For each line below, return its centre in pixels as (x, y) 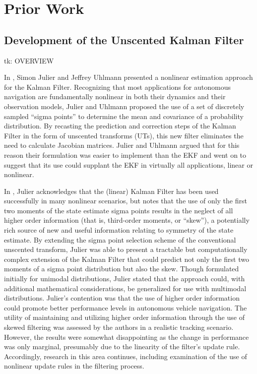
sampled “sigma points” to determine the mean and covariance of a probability (124, 116)
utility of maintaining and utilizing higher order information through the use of (124, 317)
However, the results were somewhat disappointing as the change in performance (127, 337)
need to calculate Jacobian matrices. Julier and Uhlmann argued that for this (122, 145)
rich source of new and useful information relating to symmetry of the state (119, 230)
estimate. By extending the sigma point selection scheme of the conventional (120, 239)
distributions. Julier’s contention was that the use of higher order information (122, 298)
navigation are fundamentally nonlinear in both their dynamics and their (115, 96)
